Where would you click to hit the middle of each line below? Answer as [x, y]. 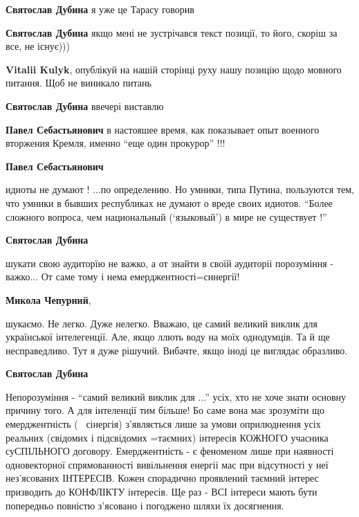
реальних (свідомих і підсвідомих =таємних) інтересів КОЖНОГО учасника [167, 437]
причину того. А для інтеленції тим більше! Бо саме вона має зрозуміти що [165, 410]
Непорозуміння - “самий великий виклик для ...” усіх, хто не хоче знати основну [176, 396]
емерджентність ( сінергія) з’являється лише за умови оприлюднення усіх [163, 424]
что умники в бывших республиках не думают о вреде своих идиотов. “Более [169, 202]
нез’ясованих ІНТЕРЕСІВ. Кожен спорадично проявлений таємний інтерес [162, 478]
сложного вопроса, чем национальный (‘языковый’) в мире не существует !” [166, 216]
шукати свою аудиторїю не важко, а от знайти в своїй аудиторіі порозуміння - [170, 263]
